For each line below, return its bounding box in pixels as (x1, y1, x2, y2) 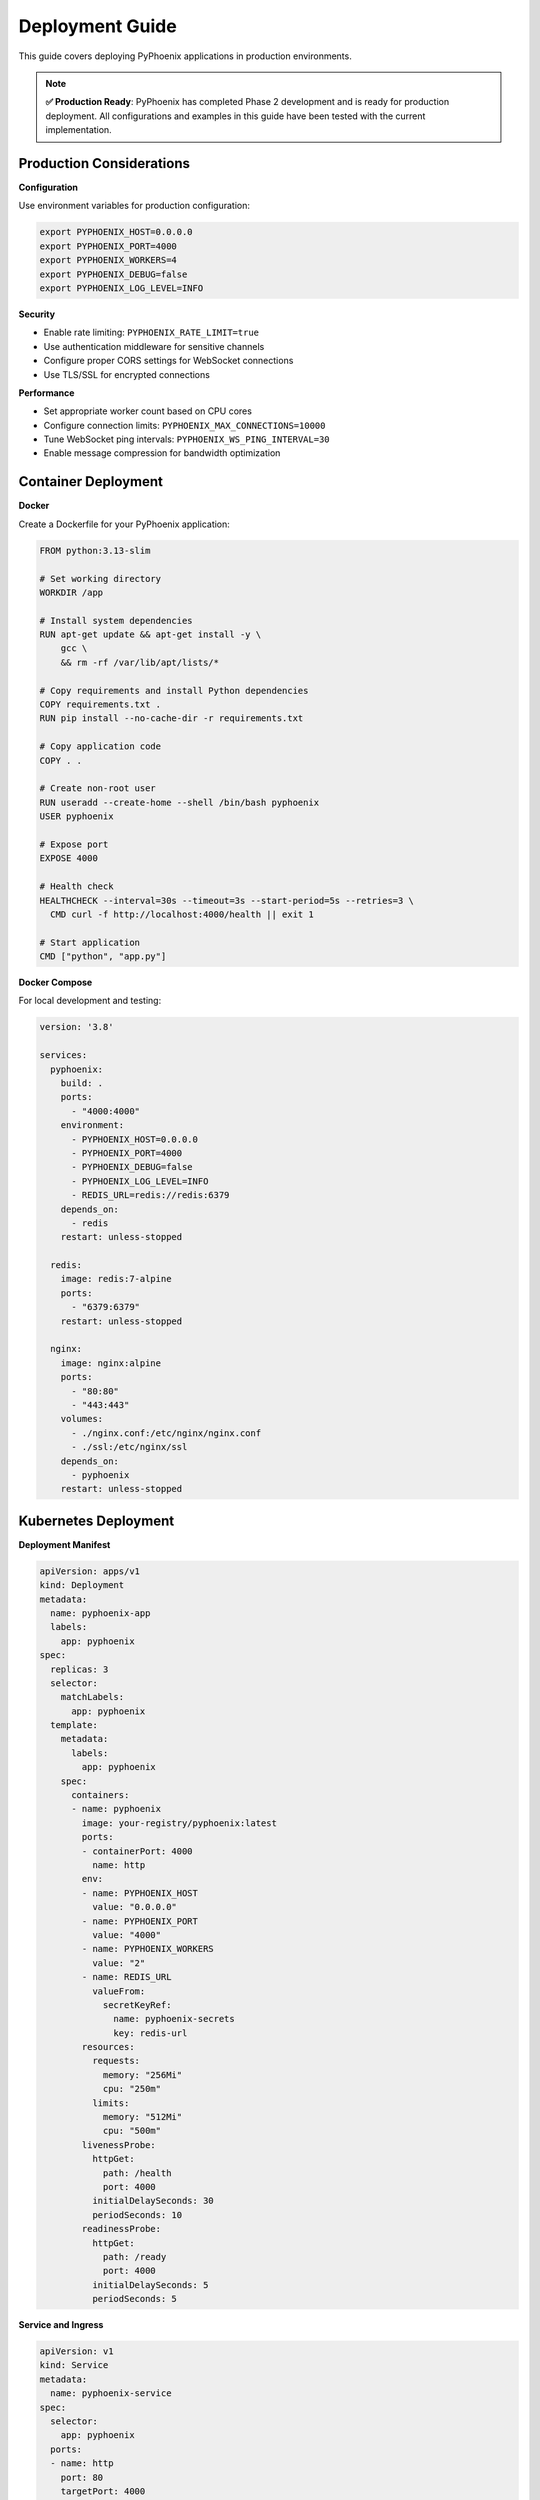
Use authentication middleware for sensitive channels (43, 340, 265, 352)
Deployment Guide (18, 15, 177, 37)
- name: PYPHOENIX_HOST (81, 1887, 199, 1899)
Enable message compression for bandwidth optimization (43, 447, 281, 459)
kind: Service (39, 2360, 109, 2371)
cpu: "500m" (102, 2125, 162, 2137)
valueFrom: (91, 1985, 146, 1997)
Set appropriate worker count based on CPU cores (43, 405, 252, 417)
